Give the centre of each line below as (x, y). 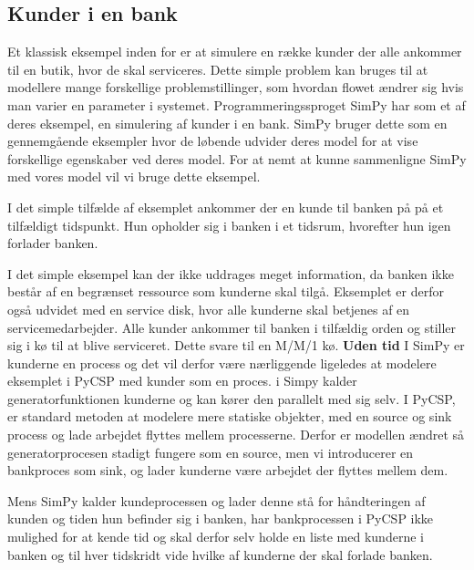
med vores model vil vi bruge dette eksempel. (134, 176)
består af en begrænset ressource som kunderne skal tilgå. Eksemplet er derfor (226, 291)
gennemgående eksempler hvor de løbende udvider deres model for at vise (213, 141)
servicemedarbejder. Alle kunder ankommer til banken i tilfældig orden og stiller (232, 327)
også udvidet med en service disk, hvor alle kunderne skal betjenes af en (209, 309)
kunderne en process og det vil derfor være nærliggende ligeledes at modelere (222, 363)
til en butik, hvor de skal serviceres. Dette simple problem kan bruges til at (218, 69)
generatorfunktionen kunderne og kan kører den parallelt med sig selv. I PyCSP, (232, 398)
